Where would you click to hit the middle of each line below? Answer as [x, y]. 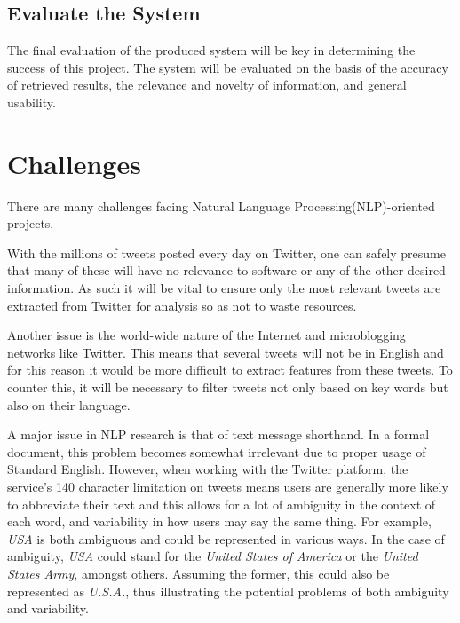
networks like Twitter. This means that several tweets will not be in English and [226, 352]
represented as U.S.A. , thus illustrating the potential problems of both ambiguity [228, 591]
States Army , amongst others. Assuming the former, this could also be [198, 573]
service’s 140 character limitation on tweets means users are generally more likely [228, 487]
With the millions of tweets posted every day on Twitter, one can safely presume [226, 252]
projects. [31, 223]
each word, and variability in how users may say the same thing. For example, [219, 521]
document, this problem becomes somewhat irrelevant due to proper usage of [217, 451]
